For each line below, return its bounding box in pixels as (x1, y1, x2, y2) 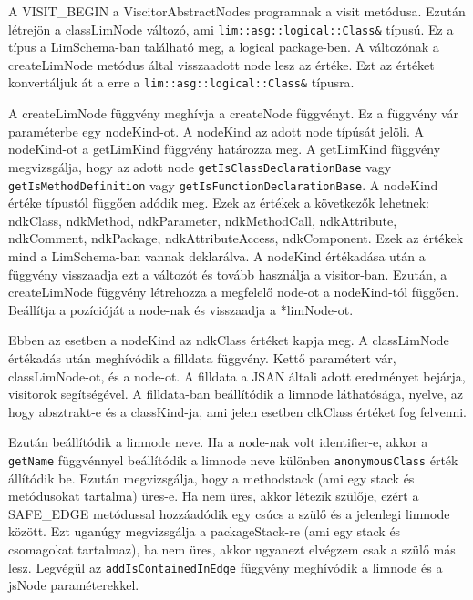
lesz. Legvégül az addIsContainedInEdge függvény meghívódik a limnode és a (8, 557, 443, 576)
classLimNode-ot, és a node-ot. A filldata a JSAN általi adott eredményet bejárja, (8, 366, 466, 385)
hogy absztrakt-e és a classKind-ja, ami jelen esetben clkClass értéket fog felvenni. (8, 402, 468, 421)
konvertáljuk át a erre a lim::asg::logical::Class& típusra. (8, 73, 355, 92)
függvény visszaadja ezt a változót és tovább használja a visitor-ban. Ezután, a (8, 264, 447, 283)
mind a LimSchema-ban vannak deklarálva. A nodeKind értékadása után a (8, 246, 426, 265)
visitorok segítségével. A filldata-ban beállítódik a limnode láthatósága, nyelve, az (8, 384, 463, 403)
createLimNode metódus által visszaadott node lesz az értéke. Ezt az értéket (8, 55, 435, 74)
